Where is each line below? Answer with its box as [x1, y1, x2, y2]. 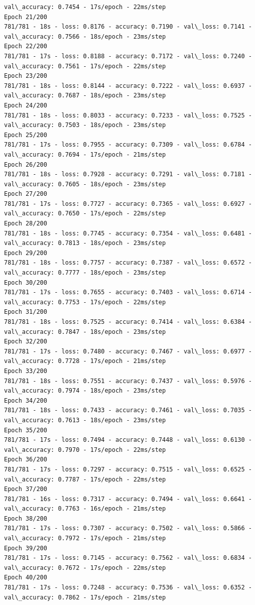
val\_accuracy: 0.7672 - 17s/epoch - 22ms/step [4, 564, 166, 571]
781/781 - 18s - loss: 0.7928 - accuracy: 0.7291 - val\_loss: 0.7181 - [4, 171, 252, 178]
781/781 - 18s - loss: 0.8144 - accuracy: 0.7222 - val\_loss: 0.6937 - [4, 82, 252, 89]
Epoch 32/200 [4, 338, 47, 345]
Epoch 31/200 [4, 308, 47, 316]
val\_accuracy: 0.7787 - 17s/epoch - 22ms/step [4, 475, 166, 483]
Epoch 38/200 [4, 515, 47, 522]
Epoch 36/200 [4, 456, 47, 463]
